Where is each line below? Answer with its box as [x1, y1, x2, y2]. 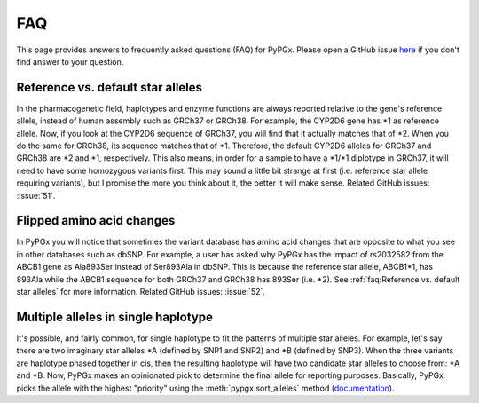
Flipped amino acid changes [16, 213, 176, 228]
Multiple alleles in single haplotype [16, 309, 213, 324]
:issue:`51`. [16, 190, 56, 201]
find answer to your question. [16, 56, 124, 67]
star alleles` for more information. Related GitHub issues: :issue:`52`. [16, 287, 266, 297]
